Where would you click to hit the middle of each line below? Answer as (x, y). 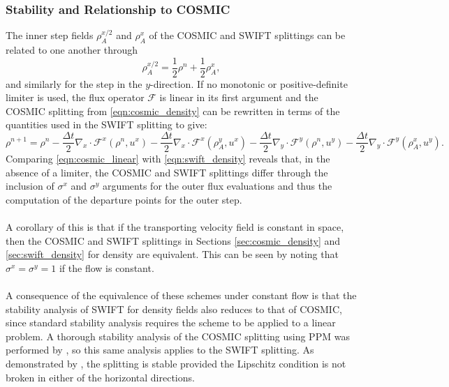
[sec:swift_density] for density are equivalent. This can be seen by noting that (172, 254)
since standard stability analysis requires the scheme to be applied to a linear (171, 322)
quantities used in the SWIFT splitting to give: (106, 124)
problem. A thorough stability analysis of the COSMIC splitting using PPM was (178, 336)
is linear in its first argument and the (239, 97)
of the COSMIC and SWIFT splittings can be (247, 35)
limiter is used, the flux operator (75, 97)
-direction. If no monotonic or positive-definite (249, 83)
